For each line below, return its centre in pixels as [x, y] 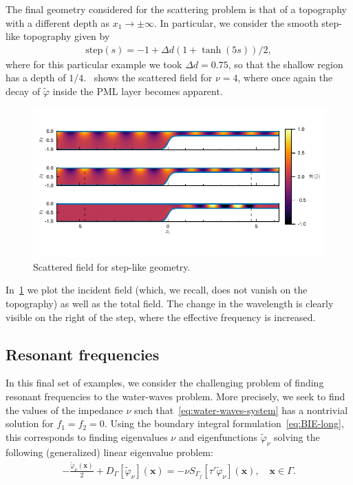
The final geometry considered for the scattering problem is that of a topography [176, 9]
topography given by [66, 36]
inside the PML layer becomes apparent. [138, 91]
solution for [30, 423]
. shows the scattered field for [148, 78]
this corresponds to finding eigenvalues [87, 436]
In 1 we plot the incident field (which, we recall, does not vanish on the [157, 290]
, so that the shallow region [286, 64]
